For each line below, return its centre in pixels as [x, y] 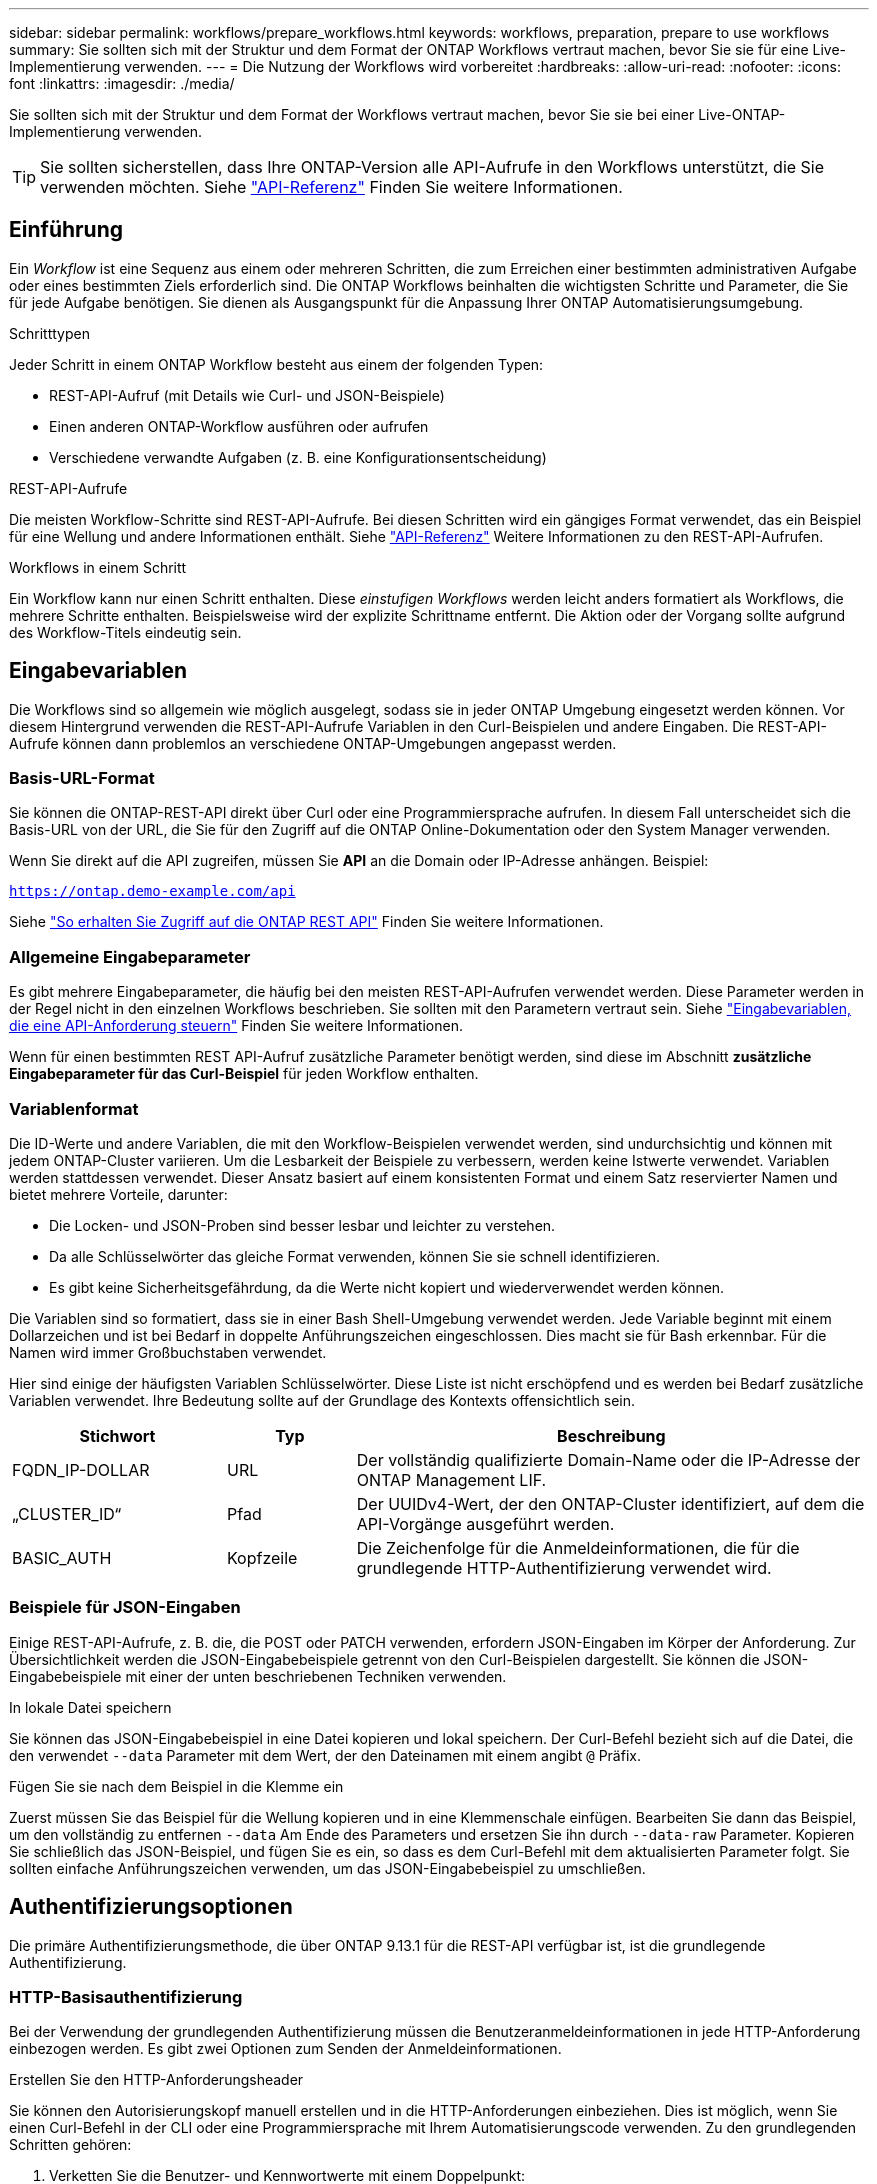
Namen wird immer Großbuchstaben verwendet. [168, 1352]
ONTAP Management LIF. [451, 1479]
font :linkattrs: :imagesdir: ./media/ [122, 83]
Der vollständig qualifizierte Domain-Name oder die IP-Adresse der [608, 1459]
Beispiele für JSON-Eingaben [125, 1607]
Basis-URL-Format [82, 778]
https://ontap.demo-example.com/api [152, 891]
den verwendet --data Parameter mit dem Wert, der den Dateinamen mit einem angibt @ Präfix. [325, 1755]
